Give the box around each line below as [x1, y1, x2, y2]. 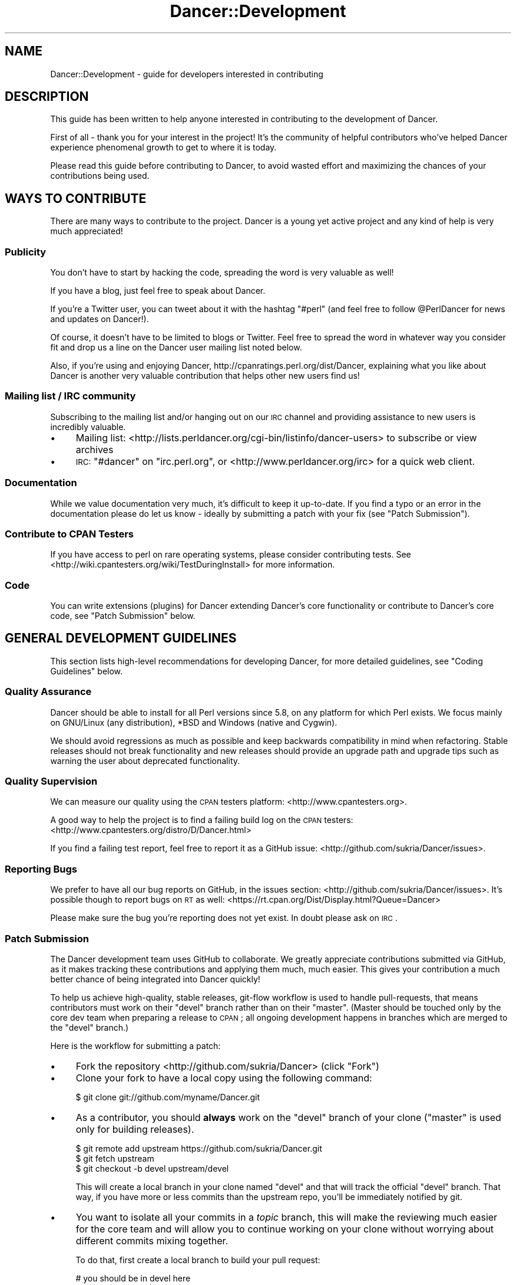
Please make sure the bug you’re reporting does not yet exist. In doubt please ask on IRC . [50, 913, 398, 923]
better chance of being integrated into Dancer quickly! [50, 973, 260, 984]
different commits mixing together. [75, 1234, 229, 1247]
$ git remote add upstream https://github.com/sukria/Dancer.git [75, 1143, 322, 1153]
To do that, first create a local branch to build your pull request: [75, 1254, 320, 1265]
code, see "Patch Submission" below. [50, 611, 196, 621]
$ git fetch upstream [75, 1153, 154, 1163]
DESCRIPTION [5, 89, 89, 104]
